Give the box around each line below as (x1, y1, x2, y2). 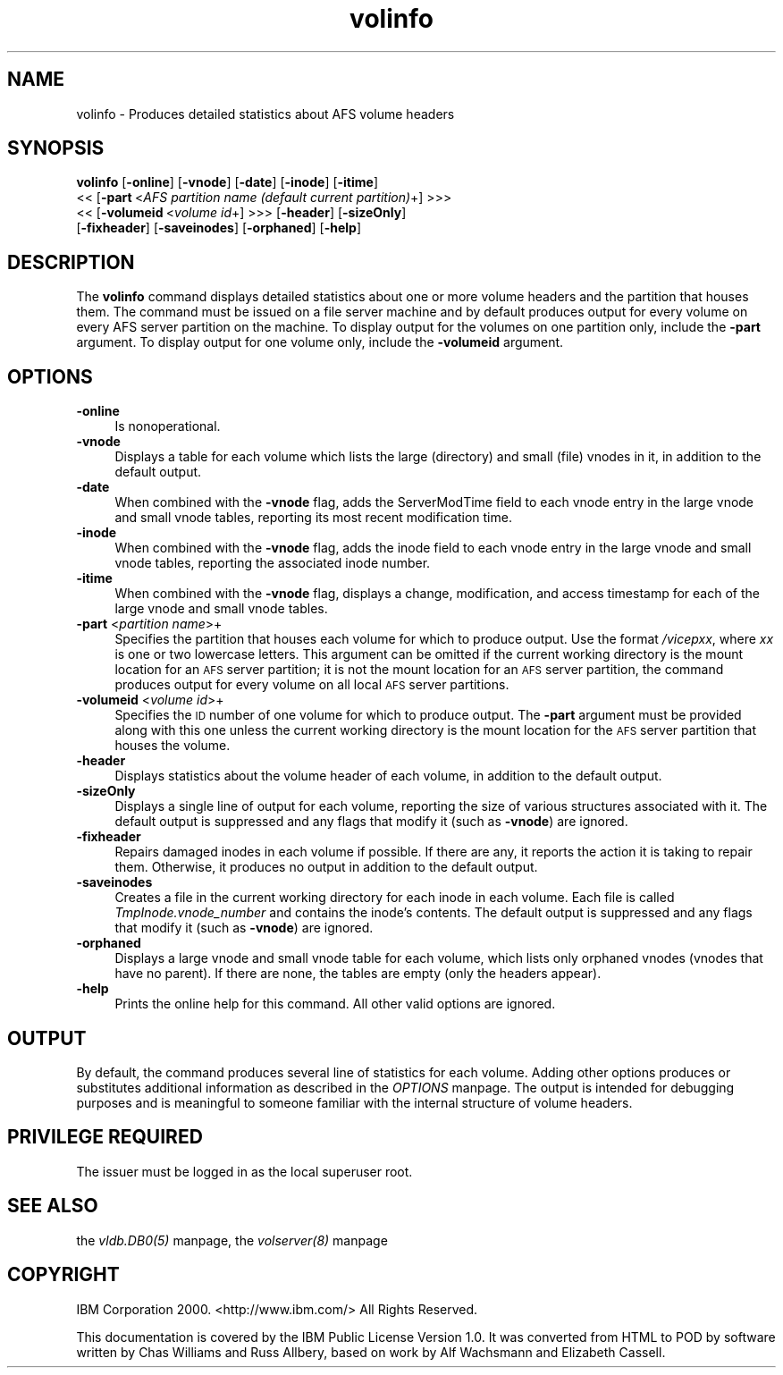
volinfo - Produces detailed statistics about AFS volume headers (76, 105, 455, 122)
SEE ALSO (7, 1194, 98, 1218)
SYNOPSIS (7, 137, 105, 160)
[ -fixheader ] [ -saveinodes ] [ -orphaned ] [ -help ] (76, 220, 362, 236)
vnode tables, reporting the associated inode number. (114, 555, 431, 571)
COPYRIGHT (7, 1263, 120, 1286)
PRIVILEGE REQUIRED (7, 1126, 203, 1149)
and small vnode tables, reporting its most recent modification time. (114, 510, 512, 526)
